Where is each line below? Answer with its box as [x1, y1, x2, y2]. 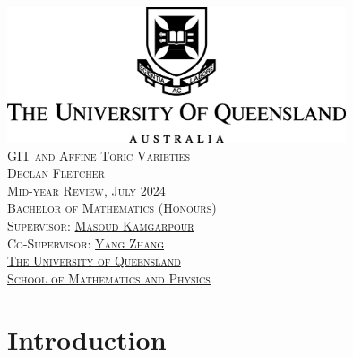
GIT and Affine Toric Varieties [7, 145, 190, 164]
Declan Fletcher [7, 163, 105, 182]
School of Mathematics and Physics [7, 268, 211, 287]
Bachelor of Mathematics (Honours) [7, 198, 217, 217]
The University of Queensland [7, 251, 181, 270]
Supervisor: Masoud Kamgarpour [7, 215, 194, 234]
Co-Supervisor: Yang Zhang [7, 233, 164, 252]
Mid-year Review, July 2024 [7, 180, 166, 199]
